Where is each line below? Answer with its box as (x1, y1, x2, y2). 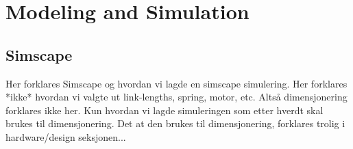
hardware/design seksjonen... (5, 129, 126, 144)
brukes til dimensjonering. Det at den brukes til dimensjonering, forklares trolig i (5, 116, 345, 131)
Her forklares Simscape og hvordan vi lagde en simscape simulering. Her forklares (5, 76, 348, 90)
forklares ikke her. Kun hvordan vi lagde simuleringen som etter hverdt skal (5, 103, 324, 117)
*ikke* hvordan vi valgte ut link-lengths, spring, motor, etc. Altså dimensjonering (5, 90, 348, 104)
